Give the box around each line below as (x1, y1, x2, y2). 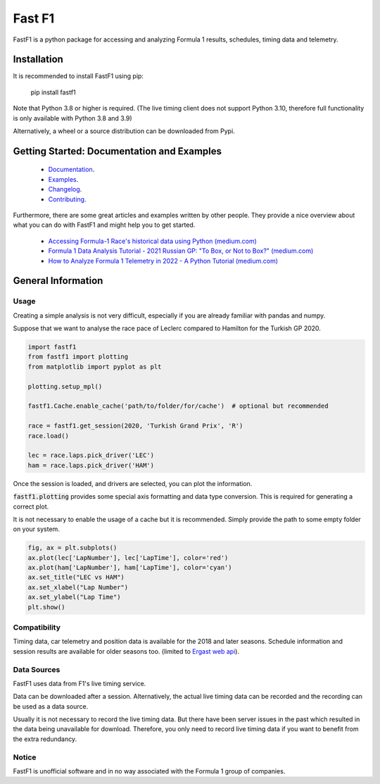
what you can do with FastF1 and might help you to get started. (13, 220, 196, 229)
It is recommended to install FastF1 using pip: (13, 72, 144, 80)
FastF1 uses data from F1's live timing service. (13, 679, 146, 687)
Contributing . (48, 194, 87, 204)
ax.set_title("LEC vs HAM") (27, 573, 125, 581)
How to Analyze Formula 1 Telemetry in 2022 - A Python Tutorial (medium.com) (48, 256, 278, 265)
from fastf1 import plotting (27, 353, 129, 361)
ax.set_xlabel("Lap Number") (27, 583, 129, 591)
